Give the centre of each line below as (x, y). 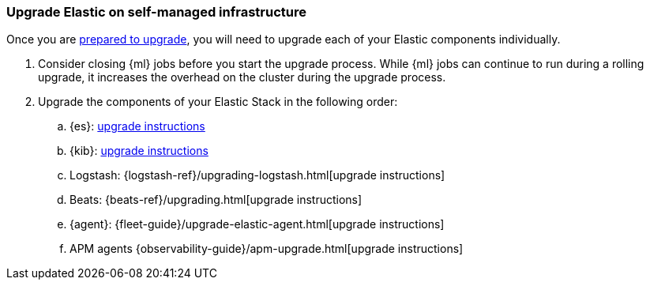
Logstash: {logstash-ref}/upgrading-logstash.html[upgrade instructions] (257, 175)
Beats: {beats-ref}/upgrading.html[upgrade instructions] (216, 200)
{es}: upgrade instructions (137, 126)
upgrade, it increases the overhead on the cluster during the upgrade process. (242, 77)
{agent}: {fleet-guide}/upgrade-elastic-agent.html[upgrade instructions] (257, 224)
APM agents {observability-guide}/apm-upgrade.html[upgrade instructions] (267, 249)
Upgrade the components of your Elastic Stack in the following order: (218, 102)
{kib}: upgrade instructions (139, 151)
